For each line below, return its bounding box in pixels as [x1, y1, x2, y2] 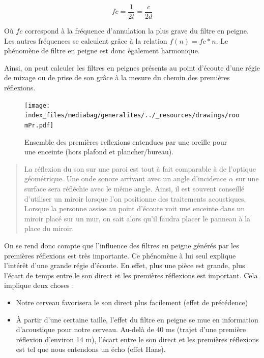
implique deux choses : [4, 280, 74, 290]
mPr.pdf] [24, 121, 54, 129]
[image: [24, 102, 50, 109]
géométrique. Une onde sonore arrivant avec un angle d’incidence [24, 173, 227, 184]
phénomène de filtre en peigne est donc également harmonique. [4, 45, 200, 56]
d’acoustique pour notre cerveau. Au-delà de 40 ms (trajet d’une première [16, 324, 246, 335]
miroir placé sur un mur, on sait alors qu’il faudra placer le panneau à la [24, 213, 251, 223]
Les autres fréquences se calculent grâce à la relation [4, 35, 167, 46]
